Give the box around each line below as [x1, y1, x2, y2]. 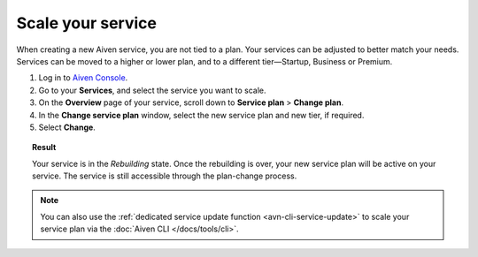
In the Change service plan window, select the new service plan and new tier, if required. [38, 110, 365, 120]
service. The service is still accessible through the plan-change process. [32, 170, 297, 181]
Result [32, 142, 57, 153]
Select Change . [38, 122, 96, 132]
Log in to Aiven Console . [38, 72, 128, 83]
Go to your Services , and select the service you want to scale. [38, 85, 266, 95]
